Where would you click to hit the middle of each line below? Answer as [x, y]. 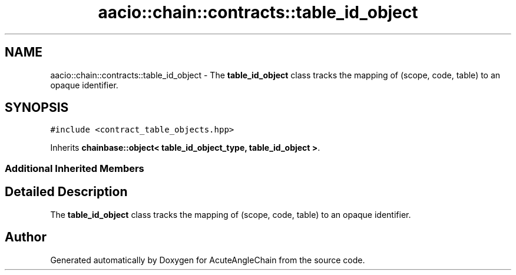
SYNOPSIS [37, 108]
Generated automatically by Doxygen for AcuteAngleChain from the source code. [208, 260]
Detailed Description [66, 192]
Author [26, 237]
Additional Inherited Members [75, 168]
